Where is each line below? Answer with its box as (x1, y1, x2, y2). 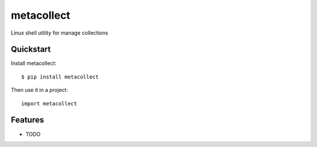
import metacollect (21, 100, 77, 107)
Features (11, 115, 44, 125)
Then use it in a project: (11, 87, 68, 94)
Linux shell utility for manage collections (11, 29, 109, 36)
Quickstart (11, 45, 51, 54)
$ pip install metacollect (21, 73, 99, 80)
